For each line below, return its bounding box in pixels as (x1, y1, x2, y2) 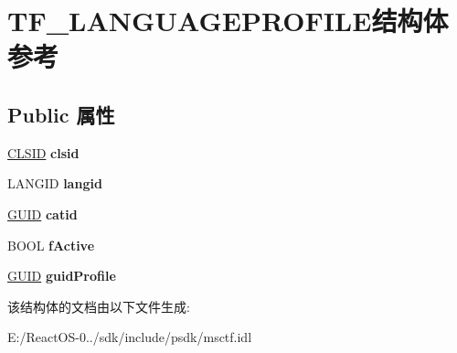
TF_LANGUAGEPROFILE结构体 (7, 2, 449, 39)
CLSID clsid (7, 143, 80, 162)
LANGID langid (7, 174, 102, 193)
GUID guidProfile (7, 266, 116, 285)
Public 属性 (7, 100, 115, 128)
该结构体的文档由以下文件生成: (7, 296, 190, 316)
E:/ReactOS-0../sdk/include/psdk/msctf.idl (7, 327, 252, 347)
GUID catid (7, 204, 78, 223)
